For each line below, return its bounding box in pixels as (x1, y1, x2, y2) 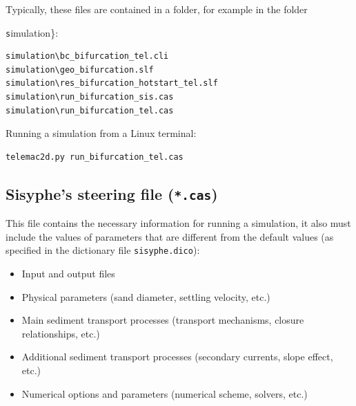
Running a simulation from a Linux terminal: (6, 126, 197, 140)
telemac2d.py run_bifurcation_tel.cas (6, 151, 184, 162)
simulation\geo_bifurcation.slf (6, 64, 154, 75)
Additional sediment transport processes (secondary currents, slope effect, (21, 349, 333, 364)
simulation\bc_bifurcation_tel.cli (6, 51, 169, 62)
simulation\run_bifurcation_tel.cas (6, 105, 174, 116)
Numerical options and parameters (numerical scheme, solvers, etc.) (21, 386, 308, 400)
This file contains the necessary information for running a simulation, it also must (6, 216, 351, 230)
